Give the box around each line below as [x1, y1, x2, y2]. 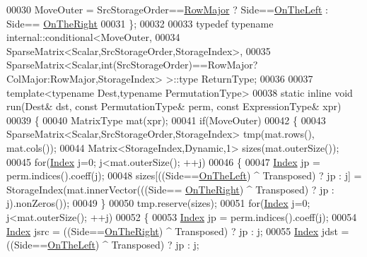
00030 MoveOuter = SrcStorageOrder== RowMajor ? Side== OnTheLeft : [6, 2, 328, 16]
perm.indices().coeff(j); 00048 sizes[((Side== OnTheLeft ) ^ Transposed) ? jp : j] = [6, 168, 362, 183]
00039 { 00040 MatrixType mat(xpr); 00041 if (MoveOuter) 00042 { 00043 [6, 112, 326, 127]
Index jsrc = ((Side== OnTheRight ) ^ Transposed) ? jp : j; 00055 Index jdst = [6, 223, 349, 238]
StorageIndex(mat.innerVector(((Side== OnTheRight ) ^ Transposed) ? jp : [6, 181, 334, 196]
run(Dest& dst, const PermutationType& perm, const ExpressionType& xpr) [6, 99, 342, 114]
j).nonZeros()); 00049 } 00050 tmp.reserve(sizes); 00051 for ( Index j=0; [6, 196, 310, 210]
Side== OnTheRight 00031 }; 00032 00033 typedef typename [6, 16, 274, 30]
